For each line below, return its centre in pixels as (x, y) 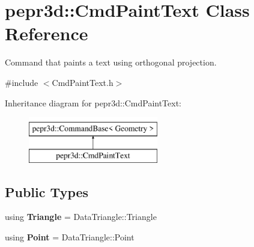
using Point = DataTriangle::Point (70, 237)
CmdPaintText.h (83, 82)
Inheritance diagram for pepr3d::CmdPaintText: (93, 102)
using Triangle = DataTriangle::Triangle (81, 217)
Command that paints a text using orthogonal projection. (111, 62)
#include (22, 82)
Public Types (47, 191)
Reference (47, 33)
